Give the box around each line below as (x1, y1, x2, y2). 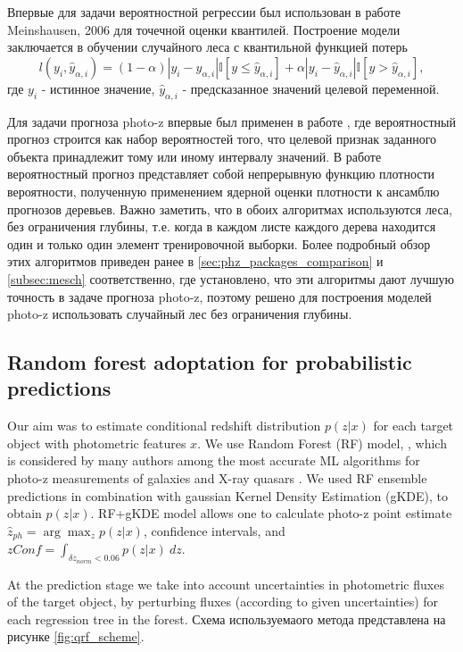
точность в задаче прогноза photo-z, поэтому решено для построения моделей (7, 287, 432, 305)
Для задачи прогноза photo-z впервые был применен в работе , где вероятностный (7, 112, 456, 130)
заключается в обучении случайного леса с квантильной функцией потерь (7, 38, 408, 56)
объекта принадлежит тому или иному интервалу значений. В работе (7, 146, 382, 165)
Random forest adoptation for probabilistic (7, 348, 412, 376)
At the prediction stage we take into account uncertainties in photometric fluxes (7, 574, 444, 593)
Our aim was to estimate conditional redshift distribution (7, 416, 321, 435)
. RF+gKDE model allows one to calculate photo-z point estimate (90, 504, 452, 522)
